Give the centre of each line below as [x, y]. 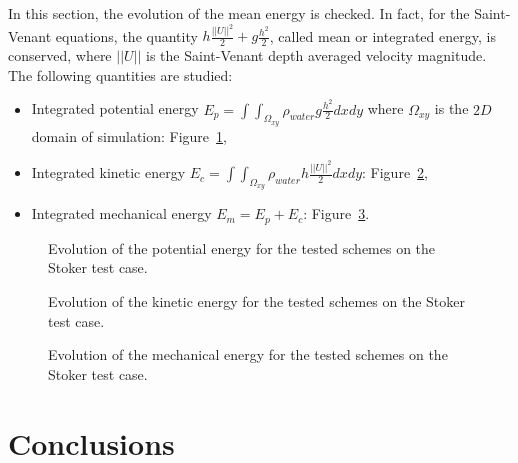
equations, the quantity [126, 35]
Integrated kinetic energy [108, 172]
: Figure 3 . [336, 213]
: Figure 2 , [395, 172]
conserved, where [60, 55]
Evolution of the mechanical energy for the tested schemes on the [248, 354]
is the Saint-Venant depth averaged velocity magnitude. [316, 55]
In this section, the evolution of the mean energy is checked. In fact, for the [239, 13]
